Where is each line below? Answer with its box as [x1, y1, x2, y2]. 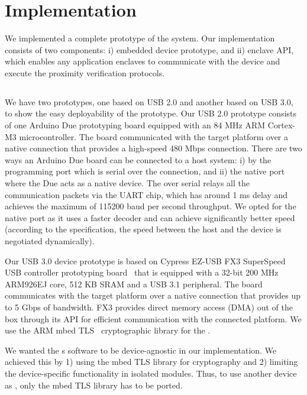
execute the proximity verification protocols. [5, 66, 165, 79]
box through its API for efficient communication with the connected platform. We [5, 312, 302, 325]
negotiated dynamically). [5, 235, 95, 247]
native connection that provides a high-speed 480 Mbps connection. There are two [5, 142, 302, 154]
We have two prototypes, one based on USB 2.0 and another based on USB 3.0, [5, 95, 293, 108]
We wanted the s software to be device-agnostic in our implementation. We [5, 344, 277, 356]
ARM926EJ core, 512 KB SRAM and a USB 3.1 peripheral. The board [5, 277, 263, 290]
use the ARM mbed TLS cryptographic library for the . [5, 324, 211, 336]
